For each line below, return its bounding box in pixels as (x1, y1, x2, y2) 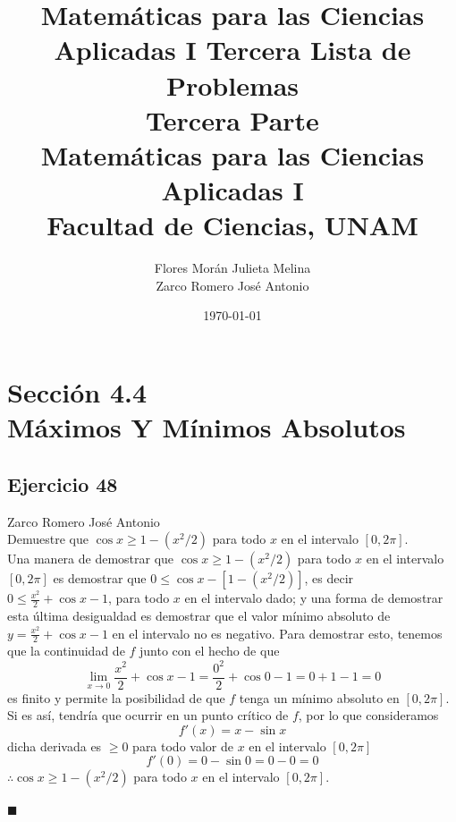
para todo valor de (132, 736, 233, 755)
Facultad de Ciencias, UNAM (46, 207, 418, 243)
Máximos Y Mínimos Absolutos (7, 409, 406, 445)
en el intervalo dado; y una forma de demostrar (184, 589, 443, 607)
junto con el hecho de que (139, 641, 280, 660)
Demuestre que (7, 530, 89, 548)
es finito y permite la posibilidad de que (7, 688, 225, 707)
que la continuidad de (7, 641, 125, 660)
